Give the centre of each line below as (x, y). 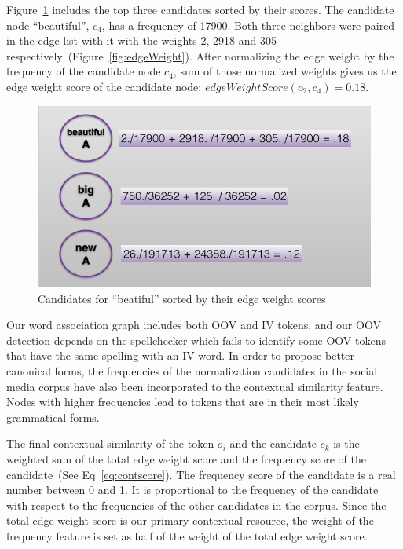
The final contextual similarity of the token (110, 443)
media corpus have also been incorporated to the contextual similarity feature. (195, 386)
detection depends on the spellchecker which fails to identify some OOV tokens (196, 340)
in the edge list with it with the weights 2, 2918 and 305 (141, 40)
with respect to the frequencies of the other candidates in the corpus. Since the (196, 505)
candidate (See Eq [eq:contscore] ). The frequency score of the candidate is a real (201, 474)
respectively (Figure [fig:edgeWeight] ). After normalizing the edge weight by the (200, 55)
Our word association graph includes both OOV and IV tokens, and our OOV (194, 325)
